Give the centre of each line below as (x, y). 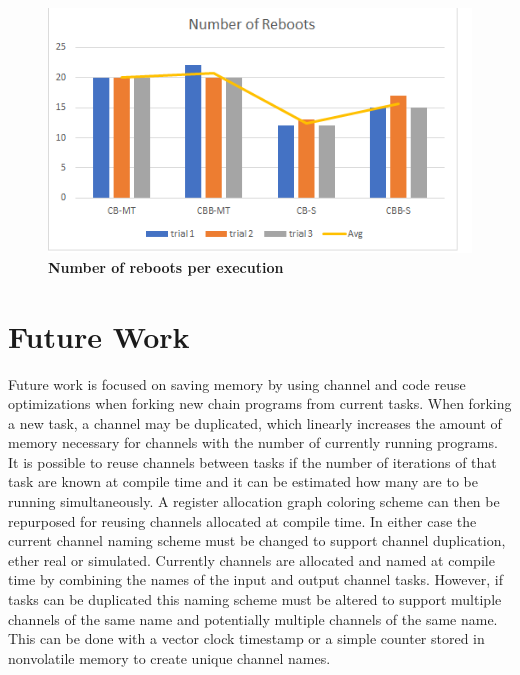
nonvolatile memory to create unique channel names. (169, 657)
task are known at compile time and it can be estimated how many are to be (243, 481)
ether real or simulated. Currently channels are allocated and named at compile (251, 559)
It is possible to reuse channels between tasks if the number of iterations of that (252, 461)
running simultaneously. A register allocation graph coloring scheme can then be (254, 501)
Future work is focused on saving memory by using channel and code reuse (237, 383)
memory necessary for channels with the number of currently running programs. (253, 442)
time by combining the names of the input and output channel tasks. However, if (255, 579)
